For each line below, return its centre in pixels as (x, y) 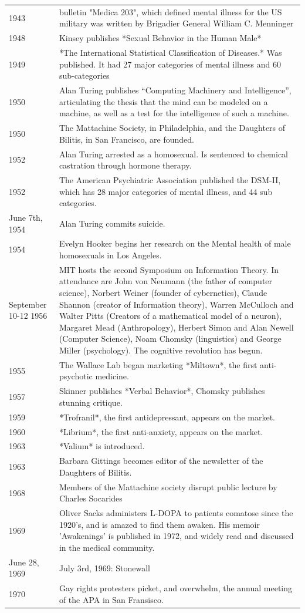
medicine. (112, 376)
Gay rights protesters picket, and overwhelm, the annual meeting (176, 588)
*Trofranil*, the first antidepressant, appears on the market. (167, 417)
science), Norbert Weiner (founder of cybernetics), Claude (163, 293)
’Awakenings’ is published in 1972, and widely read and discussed (176, 536)
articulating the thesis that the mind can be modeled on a (163, 101)
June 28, (24, 562)
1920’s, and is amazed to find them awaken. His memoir (159, 524)
